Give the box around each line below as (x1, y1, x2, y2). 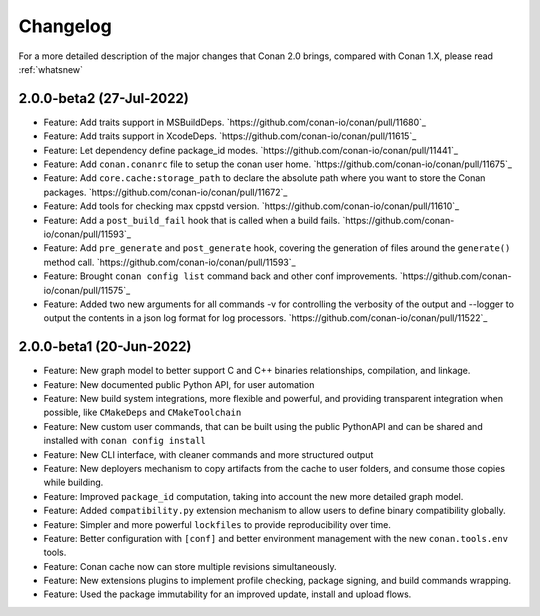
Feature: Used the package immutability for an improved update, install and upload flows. (43, 588, 412, 600)
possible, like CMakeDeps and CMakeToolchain (43, 406, 242, 419)
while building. (43, 476, 104, 489)
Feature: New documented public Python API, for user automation (43, 378, 315, 390)
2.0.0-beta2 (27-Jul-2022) (18, 90, 189, 107)
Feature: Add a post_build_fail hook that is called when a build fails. (43, 214, 340, 226)
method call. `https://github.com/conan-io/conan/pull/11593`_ (43, 256, 296, 268)
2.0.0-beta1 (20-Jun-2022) (18, 338, 192, 355)
